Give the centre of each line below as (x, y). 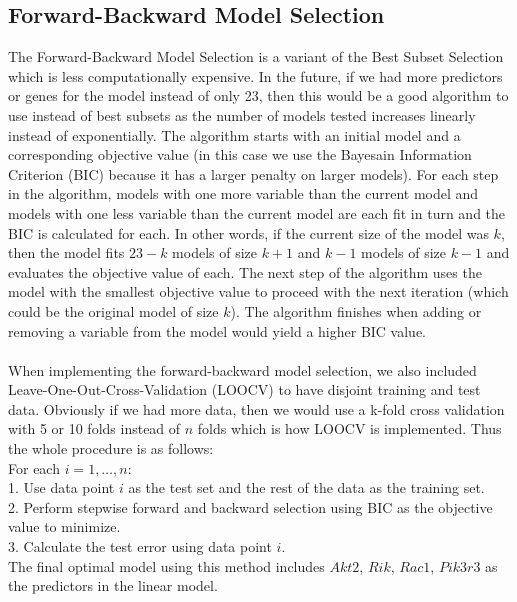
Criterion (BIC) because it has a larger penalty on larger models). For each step (253, 173)
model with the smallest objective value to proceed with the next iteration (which (258, 291)
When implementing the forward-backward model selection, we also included (242, 369)
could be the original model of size (113, 310)
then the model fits (66, 252)
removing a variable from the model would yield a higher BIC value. (217, 330)
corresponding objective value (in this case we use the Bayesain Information (240, 154)
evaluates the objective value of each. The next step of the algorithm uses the (245, 271)
